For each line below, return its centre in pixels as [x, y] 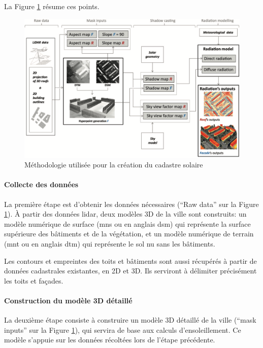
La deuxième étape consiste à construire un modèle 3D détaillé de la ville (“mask [130, 320]
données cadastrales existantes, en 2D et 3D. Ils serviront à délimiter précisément [130, 271]
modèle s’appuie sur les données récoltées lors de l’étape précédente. [110, 340]
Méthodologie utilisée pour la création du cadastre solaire [114, 165]
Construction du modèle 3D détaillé [68, 301]
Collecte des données [41, 184]
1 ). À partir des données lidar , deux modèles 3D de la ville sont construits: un [125, 214]
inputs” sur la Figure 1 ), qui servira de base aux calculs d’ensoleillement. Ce [123, 329]
